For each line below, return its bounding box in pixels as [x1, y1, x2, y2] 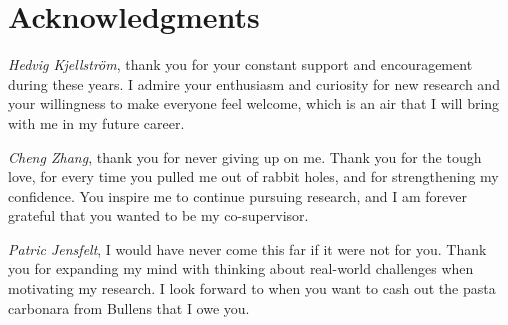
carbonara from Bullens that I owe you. [8, 297, 250, 318]
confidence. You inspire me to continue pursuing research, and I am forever [8, 185, 467, 206]
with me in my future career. [8, 112, 185, 133]
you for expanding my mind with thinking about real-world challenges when [8, 258, 474, 279]
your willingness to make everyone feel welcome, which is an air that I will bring [8, 93, 500, 114]
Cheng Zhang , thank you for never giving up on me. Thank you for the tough [8, 146, 482, 167]
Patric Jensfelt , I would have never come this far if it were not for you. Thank [8, 238, 487, 259]
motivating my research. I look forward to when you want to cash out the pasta [8, 278, 496, 299]
